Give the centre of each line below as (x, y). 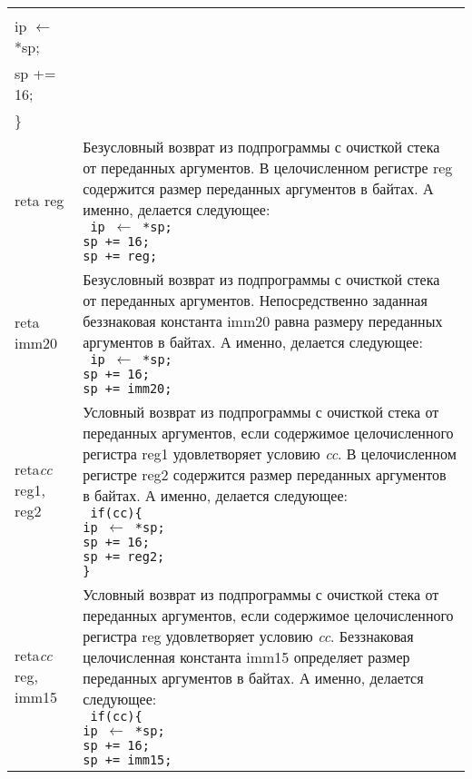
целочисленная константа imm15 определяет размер (246, 657)
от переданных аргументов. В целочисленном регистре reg (268, 168)
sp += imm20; (128, 389)
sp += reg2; (124, 557)
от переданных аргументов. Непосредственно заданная (255, 300)
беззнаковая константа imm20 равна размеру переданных (263, 321)
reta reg (39, 200)
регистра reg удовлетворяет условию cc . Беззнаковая (248, 636)
